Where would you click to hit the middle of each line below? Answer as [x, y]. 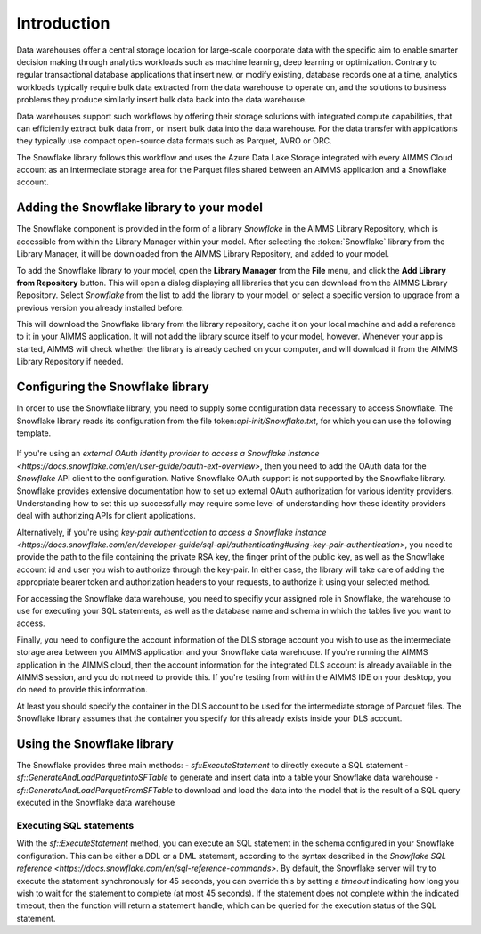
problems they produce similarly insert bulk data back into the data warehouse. [162, 100]
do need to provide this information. [82, 690]
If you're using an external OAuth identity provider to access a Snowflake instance [168, 454]
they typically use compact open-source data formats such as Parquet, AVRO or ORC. [174, 141]
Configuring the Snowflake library [113, 387]
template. [34, 433]
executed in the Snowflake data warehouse [96, 803]
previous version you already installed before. [100, 307]
